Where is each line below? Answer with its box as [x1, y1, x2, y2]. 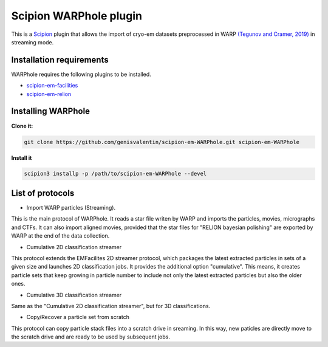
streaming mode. [11, 38, 54, 46]
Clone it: [11, 122, 33, 129]
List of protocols [11, 188, 75, 198]
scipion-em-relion [26, 90, 72, 97]
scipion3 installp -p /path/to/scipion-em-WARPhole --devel [24, 170, 207, 177]
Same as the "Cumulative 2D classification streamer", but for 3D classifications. [11, 302, 211, 309]
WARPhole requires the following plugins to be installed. [11, 70, 151, 78]
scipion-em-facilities [26, 82, 78, 89]
